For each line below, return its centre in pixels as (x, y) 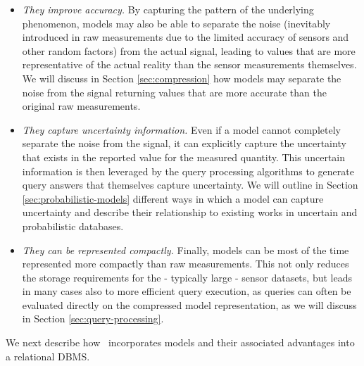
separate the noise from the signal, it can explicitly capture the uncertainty (184, 143)
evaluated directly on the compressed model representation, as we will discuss (189, 304)
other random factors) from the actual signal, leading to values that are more (189, 50)
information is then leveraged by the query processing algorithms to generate (188, 171)
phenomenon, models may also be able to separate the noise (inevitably (176, 23)
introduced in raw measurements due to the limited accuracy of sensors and (186, 37)
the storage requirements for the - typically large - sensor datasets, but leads (187, 277)
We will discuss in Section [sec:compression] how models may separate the (182, 78)
